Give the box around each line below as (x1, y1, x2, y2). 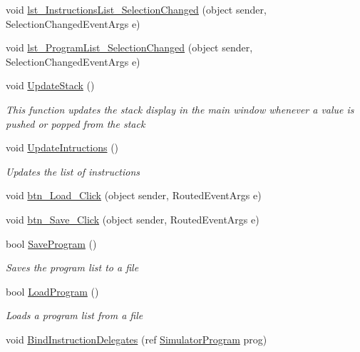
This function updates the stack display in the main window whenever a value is (6, 101, 354, 116)
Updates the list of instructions (6, 164, 140, 178)
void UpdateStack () (6, 78, 95, 93)
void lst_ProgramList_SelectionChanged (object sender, (6, 40, 253, 55)
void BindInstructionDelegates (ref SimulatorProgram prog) (6, 331, 267, 346)
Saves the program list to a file (6, 260, 139, 275)
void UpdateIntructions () (6, 140, 119, 155)
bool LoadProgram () (6, 283, 99, 298)
